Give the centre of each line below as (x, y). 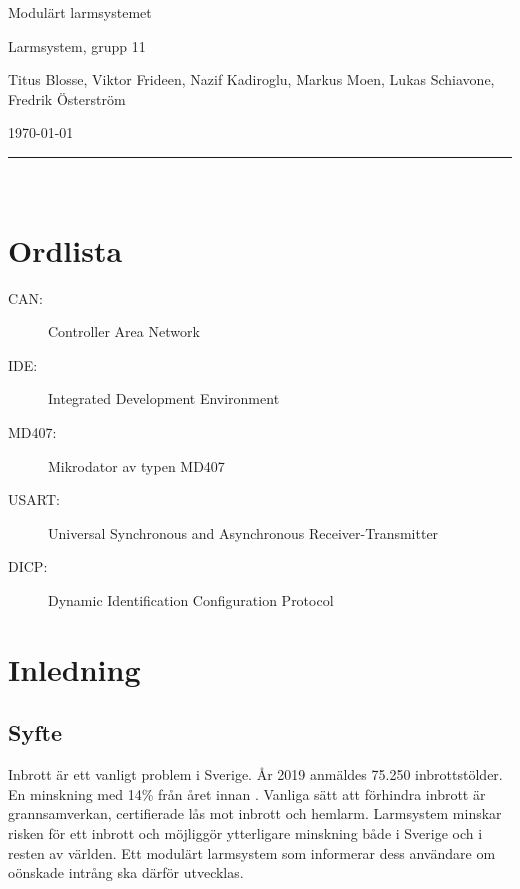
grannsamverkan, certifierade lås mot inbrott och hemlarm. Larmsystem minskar (255, 813)
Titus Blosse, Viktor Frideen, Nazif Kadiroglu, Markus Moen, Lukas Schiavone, (251, 79)
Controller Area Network (124, 331)
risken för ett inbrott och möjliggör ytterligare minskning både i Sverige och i (245, 832)
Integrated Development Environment (164, 398)
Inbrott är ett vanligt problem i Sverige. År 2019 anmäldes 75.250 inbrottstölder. (255, 774)
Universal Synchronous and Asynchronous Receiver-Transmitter (243, 532)
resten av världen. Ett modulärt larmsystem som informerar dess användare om (252, 852)
